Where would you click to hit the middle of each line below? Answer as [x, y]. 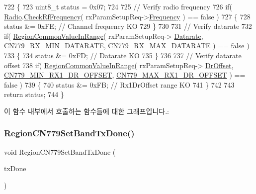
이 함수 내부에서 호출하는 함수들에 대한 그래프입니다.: [86, 111]
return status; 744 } [34, 94]
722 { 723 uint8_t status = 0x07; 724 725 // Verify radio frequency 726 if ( [118, 6]
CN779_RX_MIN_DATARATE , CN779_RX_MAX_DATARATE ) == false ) [127, 46]
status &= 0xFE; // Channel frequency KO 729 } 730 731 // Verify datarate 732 [128, 26]
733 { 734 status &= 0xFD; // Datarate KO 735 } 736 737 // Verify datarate [123, 55]
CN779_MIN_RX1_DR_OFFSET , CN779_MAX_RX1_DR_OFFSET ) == [125, 75]
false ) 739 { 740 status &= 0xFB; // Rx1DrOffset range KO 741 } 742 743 [119, 84]
